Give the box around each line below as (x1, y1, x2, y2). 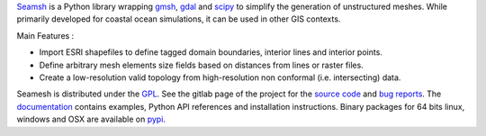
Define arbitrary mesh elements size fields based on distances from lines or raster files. (39, 59, 364, 70)
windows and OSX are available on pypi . (16, 113, 166, 125)
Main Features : (16, 30, 75, 41)
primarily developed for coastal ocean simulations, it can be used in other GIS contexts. (16, 14, 341, 24)
